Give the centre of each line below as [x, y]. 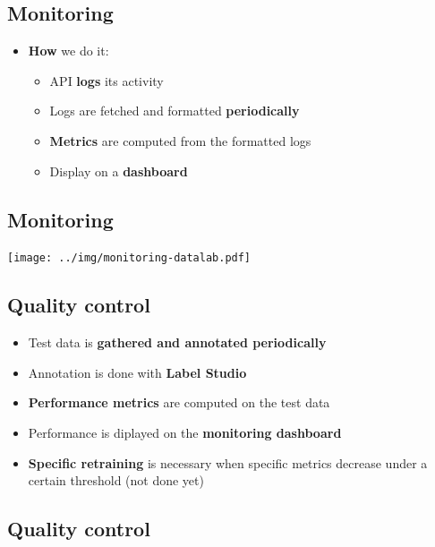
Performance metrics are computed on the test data [179, 402]
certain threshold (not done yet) [116, 480]
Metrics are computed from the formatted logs [180, 140]
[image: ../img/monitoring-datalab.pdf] [129, 258]
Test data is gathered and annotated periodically [177, 342]
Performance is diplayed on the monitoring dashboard [185, 433]
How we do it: [68, 51]
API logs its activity [107, 80]
